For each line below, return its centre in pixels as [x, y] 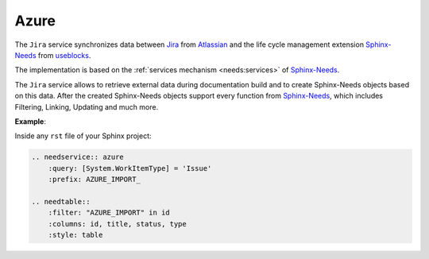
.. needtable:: [61, 201]
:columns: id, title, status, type [117, 224]
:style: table [75, 235]
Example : [31, 121]
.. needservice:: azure [78, 157]
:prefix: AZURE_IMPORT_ [94, 180]
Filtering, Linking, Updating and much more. [87, 106]
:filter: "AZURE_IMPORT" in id [109, 213]
